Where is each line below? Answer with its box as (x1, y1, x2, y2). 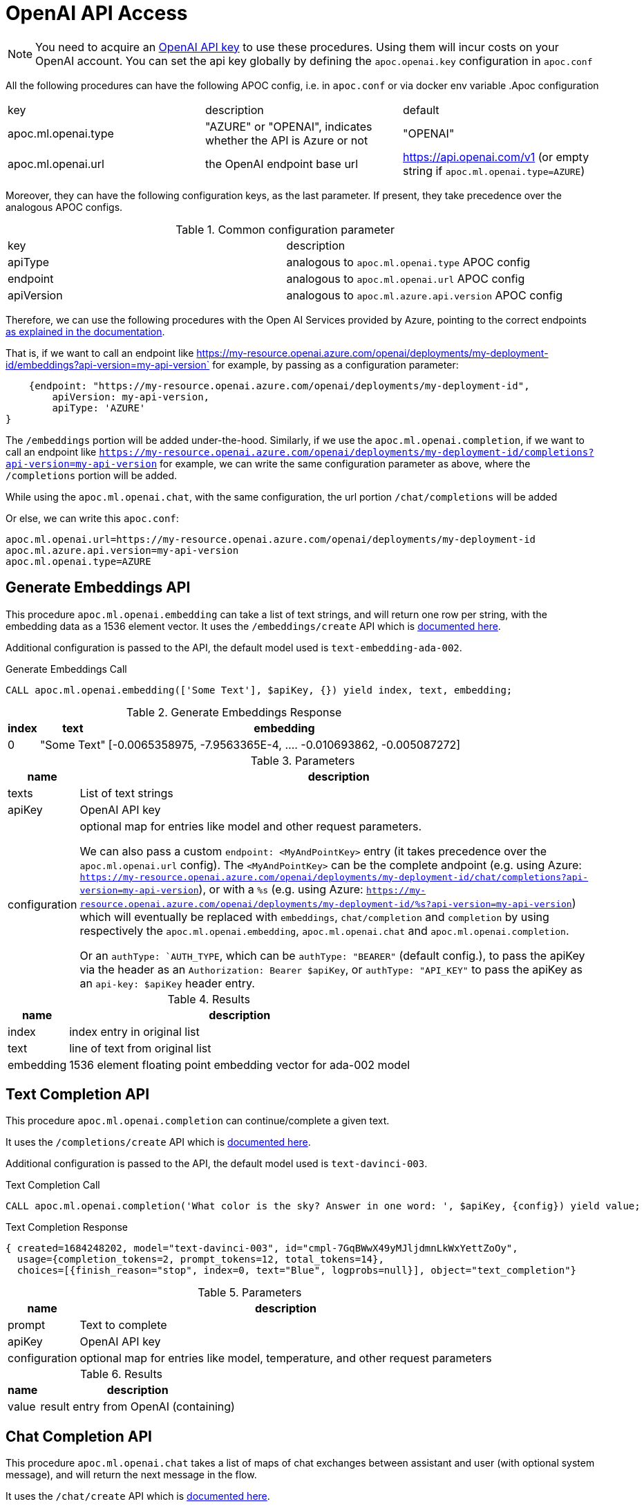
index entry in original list (69, 1024, 200, 1039)
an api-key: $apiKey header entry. (79, 976, 255, 990)
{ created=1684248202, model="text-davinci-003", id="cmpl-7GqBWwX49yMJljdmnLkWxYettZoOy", (6, 1243, 518, 1254)
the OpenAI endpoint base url (205, 156, 359, 171)
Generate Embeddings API (6, 579, 191, 597)
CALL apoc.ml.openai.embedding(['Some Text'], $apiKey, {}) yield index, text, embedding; (6, 684, 513, 696)
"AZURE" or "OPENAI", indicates (205, 119, 372, 133)
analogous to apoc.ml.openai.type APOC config (286, 254, 531, 269)
